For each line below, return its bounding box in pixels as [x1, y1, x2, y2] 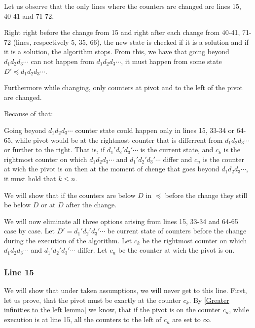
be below [4, 199, 31, 210]
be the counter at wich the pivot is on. [118, 245, 235, 255]
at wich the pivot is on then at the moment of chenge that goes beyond [4, 164, 219, 174]
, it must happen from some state [121, 56, 222, 66]
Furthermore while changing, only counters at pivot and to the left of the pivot [4, 82, 243, 93]
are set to [172, 314, 201, 325]
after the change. [66, 199, 117, 210]
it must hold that [4, 173, 56, 183]
